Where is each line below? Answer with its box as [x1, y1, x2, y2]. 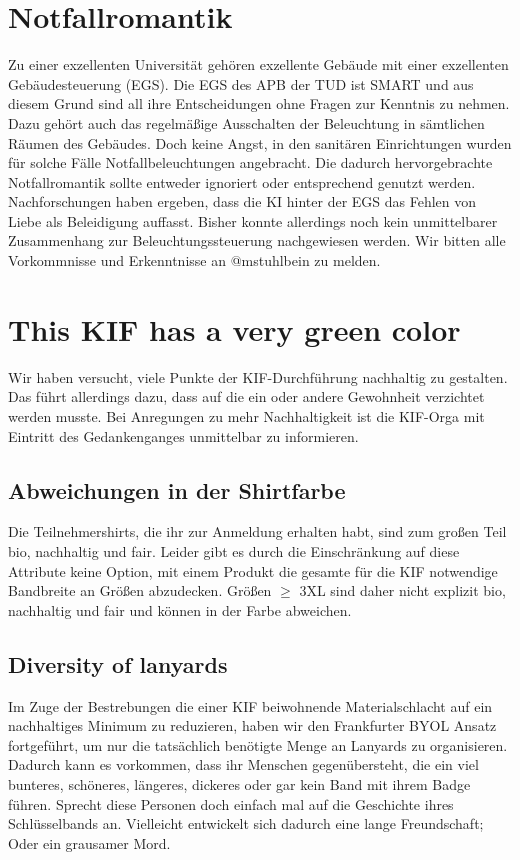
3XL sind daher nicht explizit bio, [299, 580, 506, 601]
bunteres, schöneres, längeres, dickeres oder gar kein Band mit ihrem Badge [8, 773, 471, 794]
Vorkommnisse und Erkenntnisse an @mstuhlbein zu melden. [8, 250, 381, 271]
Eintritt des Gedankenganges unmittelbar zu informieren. [8, 425, 359, 446]
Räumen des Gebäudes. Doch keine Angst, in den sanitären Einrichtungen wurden [8, 132, 512, 153]
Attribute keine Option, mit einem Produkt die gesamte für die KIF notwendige [8, 560, 498, 581]
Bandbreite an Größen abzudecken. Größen [8, 580, 272, 601]
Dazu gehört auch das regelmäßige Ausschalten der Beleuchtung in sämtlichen [8, 112, 485, 133]
